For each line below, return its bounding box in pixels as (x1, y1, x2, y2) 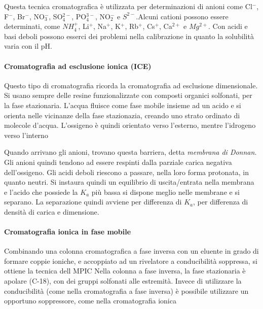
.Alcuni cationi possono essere (136, 11, 229, 21)
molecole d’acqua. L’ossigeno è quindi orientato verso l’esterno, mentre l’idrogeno (4, 120, 256, 130)
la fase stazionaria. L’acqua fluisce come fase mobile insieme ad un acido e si (4, 99, 241, 110)
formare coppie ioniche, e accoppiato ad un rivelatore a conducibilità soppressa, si (4, 255, 257, 266)
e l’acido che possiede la (4, 186, 78, 197)
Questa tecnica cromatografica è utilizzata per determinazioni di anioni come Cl (4, 1, 252, 11)
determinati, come (4, 21, 60, 31)
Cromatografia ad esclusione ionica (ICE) (4, 60, 152, 71)
